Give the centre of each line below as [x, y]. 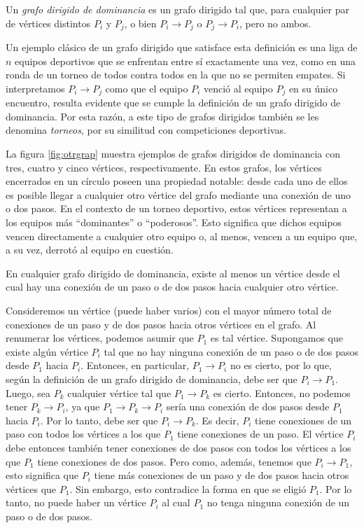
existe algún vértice [47, 351]
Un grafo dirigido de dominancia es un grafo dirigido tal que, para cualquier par [177, 9]
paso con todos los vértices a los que [83, 434]
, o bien [140, 23]
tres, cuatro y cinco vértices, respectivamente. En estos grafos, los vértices [164, 167]
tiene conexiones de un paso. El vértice [260, 434]
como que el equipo [147, 88]
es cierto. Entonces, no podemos [282, 392]
